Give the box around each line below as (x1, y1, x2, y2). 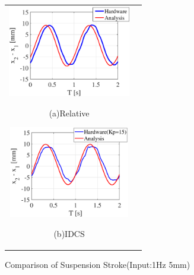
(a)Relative (49, 106, 90, 119)
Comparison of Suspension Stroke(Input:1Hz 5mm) (5, 258, 190, 270)
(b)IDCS (53, 227, 85, 239)
